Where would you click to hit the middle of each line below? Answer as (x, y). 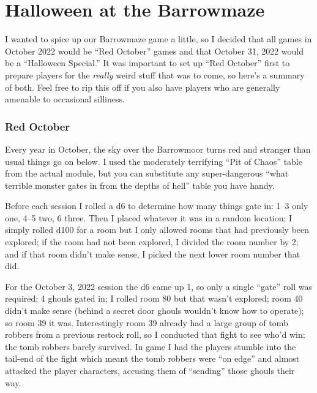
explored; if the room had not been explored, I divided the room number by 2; (152, 242)
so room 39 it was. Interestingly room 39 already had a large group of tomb (147, 322)
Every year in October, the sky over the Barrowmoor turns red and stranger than (158, 149)
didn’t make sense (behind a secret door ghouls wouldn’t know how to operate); (155, 311)
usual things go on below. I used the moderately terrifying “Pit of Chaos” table (154, 161)
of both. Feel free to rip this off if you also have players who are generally (143, 87)
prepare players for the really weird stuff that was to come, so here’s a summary (155, 74)
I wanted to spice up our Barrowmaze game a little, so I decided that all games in (158, 39)
